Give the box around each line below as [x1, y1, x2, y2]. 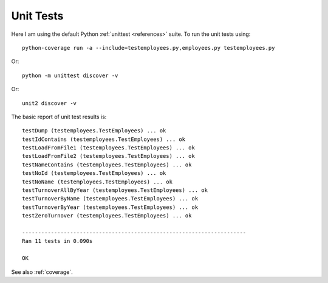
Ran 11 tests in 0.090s [22, 237, 93, 245]
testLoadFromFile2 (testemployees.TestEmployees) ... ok [22, 152, 196, 160]
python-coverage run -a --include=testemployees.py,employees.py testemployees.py [22, 44, 275, 51]
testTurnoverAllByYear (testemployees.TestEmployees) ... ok [22, 187, 208, 194]
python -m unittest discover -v [22, 72, 118, 79]
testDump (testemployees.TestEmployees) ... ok [22, 128, 166, 134]
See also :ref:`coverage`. [11, 268, 73, 276]
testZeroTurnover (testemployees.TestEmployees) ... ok [22, 213, 192, 219]
